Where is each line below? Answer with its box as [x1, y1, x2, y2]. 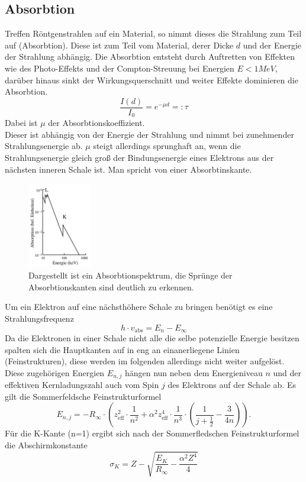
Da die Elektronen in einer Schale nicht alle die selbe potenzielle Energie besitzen [5, 332, 299, 344]
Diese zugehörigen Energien [5, 366, 105, 379]
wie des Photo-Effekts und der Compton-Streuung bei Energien [5, 62, 234, 74]
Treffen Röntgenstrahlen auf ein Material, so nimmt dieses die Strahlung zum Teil [5, 27, 302, 40]
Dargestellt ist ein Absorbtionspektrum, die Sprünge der [28, 269, 233, 282]
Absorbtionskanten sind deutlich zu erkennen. [28, 280, 194, 293]
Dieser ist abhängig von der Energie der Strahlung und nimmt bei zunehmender [5, 128, 294, 140]
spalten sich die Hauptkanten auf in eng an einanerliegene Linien [5, 343, 240, 355]
